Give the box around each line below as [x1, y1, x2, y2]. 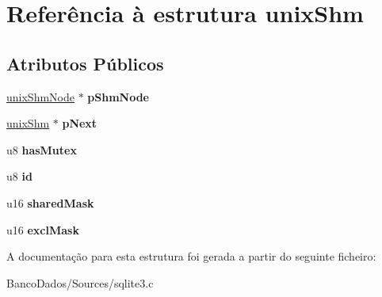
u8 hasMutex [6, 141, 77, 158]
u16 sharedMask [6, 194, 94, 211]
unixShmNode [6, 88, 74, 105]
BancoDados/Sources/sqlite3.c [6, 274, 154, 291]
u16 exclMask [6, 221, 79, 238]
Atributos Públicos [6, 51, 164, 75]
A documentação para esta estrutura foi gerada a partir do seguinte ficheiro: [6, 248, 376, 265]
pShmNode [87, 88, 149, 105]
